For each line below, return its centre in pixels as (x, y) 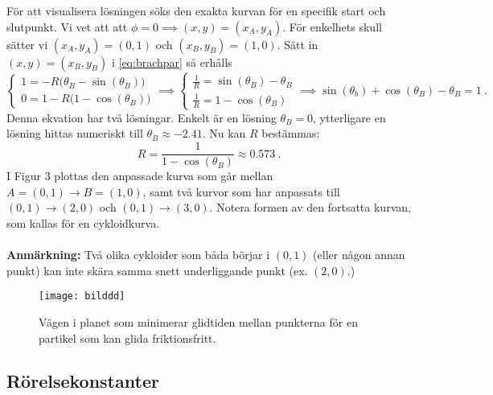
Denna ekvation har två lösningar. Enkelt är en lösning (142, 117)
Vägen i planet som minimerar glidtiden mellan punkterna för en (198, 321)
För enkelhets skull (335, 26)
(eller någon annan (359, 255)
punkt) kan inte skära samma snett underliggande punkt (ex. (157, 270)
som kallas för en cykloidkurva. (83, 222)
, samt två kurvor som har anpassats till (241, 191)
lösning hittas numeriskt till (75, 133)
